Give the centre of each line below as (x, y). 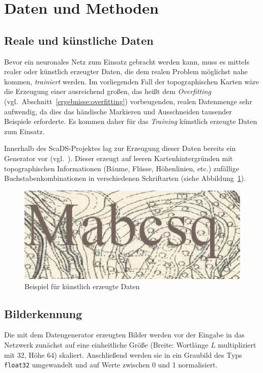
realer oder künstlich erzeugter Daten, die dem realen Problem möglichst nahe (126, 71)
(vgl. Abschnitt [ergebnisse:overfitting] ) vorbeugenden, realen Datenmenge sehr (128, 101)
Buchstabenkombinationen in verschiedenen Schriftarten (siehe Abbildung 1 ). (125, 178)
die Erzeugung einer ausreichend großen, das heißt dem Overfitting (108, 91)
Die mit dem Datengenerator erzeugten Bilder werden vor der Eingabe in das (124, 335)
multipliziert (237, 344)
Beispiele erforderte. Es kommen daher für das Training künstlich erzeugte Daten (131, 121)
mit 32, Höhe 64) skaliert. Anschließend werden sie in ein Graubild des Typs (123, 354)
